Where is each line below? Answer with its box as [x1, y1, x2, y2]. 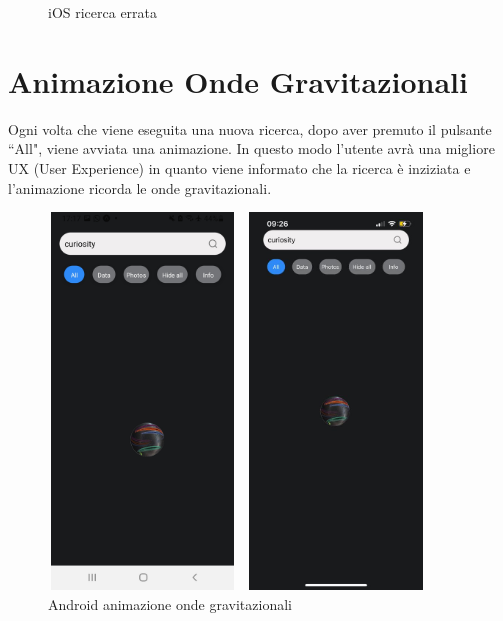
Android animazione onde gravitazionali [48, 593, 292, 614]
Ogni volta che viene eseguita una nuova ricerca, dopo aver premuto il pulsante [8, 118, 492, 139]
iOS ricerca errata [48, 2, 158, 22]
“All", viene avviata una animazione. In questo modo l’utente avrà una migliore [8, 138, 495, 159]
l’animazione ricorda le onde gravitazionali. [8, 177, 272, 198]
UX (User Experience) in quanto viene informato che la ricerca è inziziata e [8, 157, 471, 178]
